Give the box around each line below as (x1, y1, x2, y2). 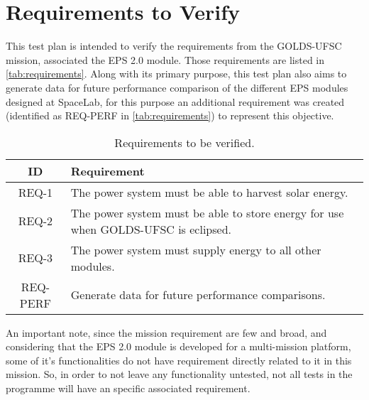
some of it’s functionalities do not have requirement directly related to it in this (6, 352, 352, 367)
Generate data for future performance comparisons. (70, 286, 326, 303)
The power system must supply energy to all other (70, 241, 321, 258)
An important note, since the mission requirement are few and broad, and (6, 325, 327, 340)
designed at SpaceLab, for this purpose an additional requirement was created (6, 94, 345, 109)
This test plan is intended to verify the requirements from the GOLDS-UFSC (6, 38, 342, 53)
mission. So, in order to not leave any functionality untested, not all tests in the (6, 367, 353, 382)
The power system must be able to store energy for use (70, 204, 344, 221)
